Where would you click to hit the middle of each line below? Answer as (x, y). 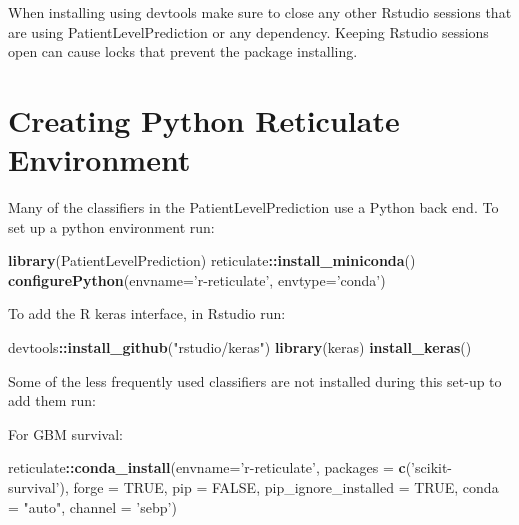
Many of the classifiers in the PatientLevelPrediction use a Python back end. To (253, 207)
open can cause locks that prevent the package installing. (183, 51)
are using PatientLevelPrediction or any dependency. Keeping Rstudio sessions (248, 31)
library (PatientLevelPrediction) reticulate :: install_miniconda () (212, 260)
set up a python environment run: (111, 226)
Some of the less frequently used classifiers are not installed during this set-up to (255, 380)
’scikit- (432, 467)
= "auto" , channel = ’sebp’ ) (92, 506)
